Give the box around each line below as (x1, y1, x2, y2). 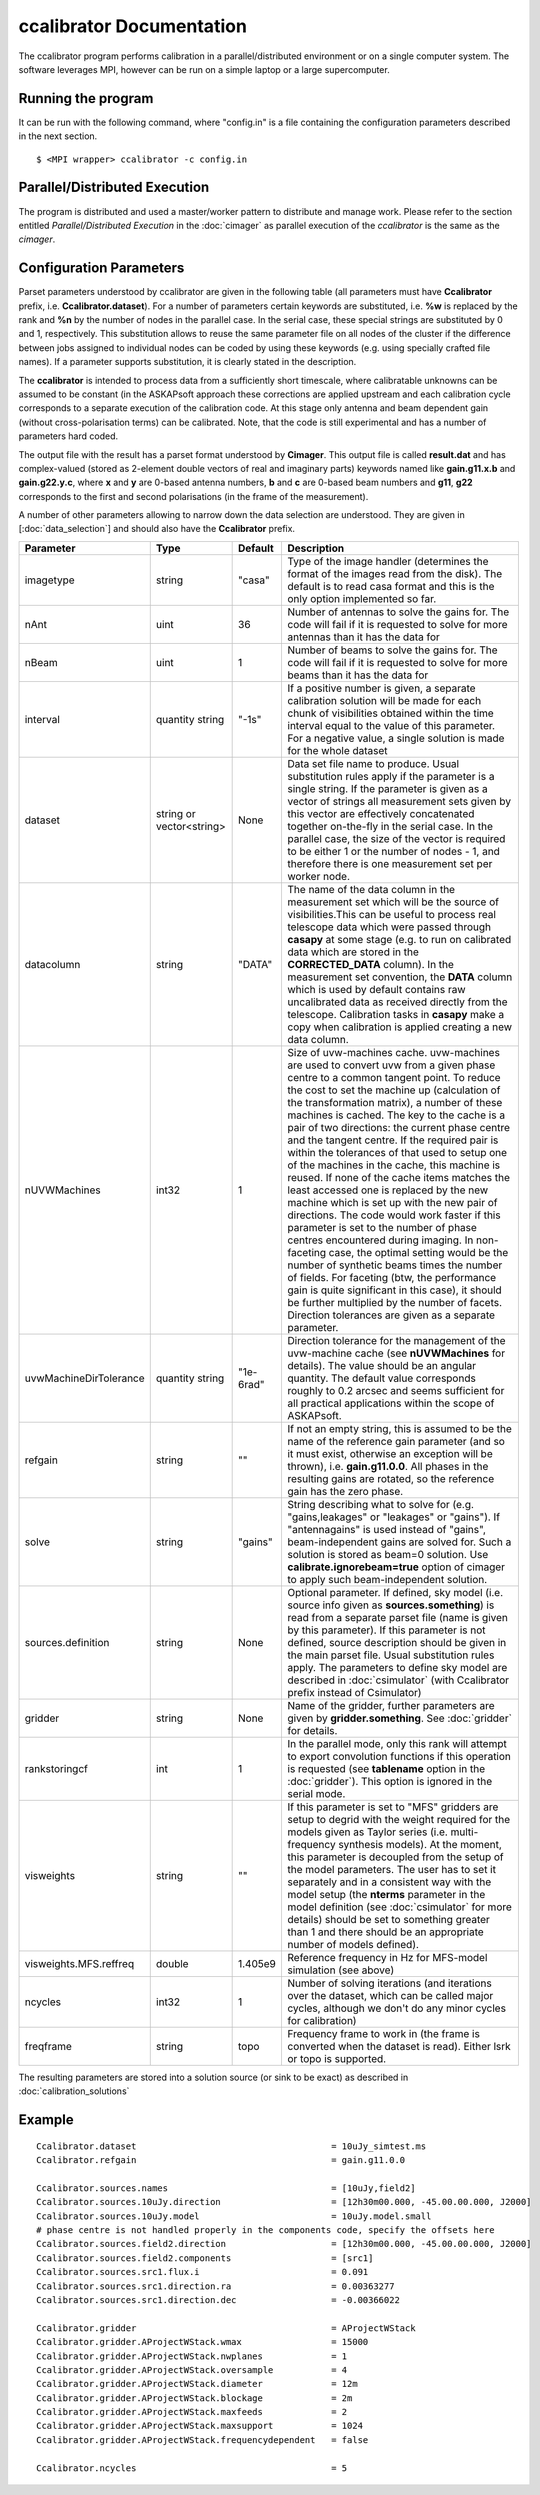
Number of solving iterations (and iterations (287, 1976, 492, 1990)
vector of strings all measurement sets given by (287, 794, 512, 808)
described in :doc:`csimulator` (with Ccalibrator (287, 1673, 510, 1687)
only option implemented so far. (287, 591, 437, 605)
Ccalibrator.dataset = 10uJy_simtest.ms (36, 2140, 427, 2152)
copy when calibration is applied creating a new (287, 1020, 513, 1034)
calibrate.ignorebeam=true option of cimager (287, 1560, 505, 1574)
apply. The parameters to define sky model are (287, 1660, 508, 1674)
